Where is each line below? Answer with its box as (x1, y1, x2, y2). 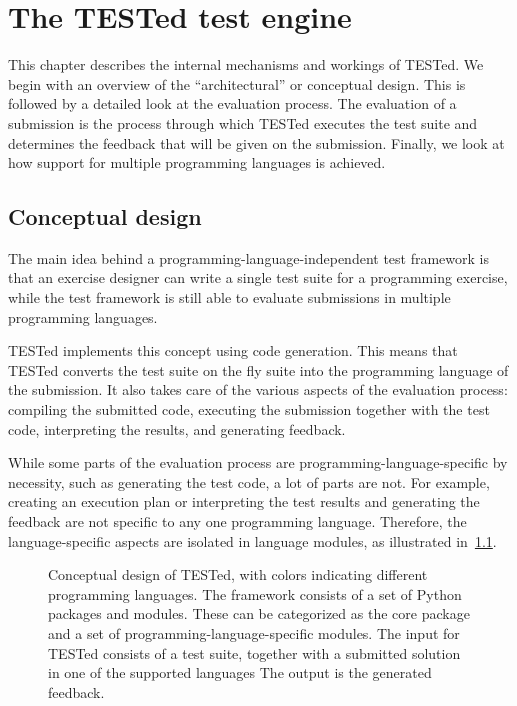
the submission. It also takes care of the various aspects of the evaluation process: (8, 379, 508, 400)
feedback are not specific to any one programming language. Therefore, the (8, 511, 467, 532)
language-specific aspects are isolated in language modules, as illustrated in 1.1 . (8, 530, 497, 551)
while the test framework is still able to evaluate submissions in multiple (8, 287, 451, 308)
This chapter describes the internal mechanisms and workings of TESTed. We (8, 54, 484, 75)
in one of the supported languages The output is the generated (48, 662, 432, 683)
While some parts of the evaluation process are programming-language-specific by (8, 452, 508, 473)
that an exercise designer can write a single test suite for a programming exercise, (8, 267, 508, 288)
